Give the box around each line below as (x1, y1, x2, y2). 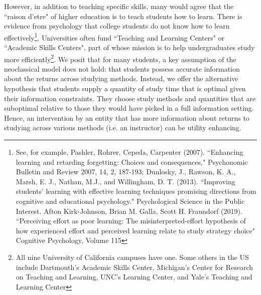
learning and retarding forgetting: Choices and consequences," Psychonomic (16, 156, 248, 167)
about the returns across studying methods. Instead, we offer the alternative (4, 73, 238, 84)
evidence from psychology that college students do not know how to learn (4, 21, 230, 31)
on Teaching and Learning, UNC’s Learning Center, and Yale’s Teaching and (16, 271, 252, 282)
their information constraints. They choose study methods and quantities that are (4, 93, 256, 103)
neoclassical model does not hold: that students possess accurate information (4, 63, 240, 74)
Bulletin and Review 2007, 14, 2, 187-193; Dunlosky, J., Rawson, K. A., (16, 166, 236, 177)
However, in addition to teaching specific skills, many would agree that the (4, 1, 234, 11)
